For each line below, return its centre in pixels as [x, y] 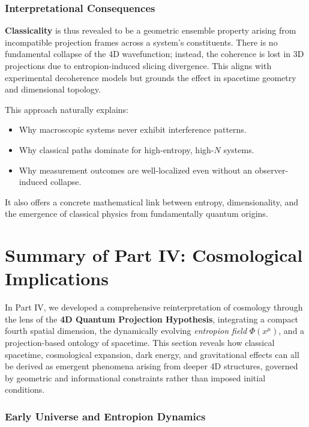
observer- [271, 170]
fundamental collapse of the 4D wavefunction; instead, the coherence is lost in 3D [154, 54]
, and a [292, 331]
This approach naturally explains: [67, 109]
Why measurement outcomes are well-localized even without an [136, 170]
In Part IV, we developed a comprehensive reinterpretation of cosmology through [154, 307]
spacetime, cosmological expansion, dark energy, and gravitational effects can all [152, 354]
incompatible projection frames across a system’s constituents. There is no [141, 42]
